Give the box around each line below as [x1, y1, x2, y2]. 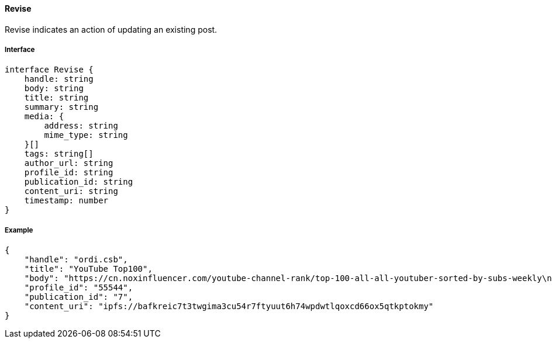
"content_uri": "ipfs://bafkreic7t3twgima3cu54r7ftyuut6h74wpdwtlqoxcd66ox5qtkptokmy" [24, 302, 434, 311]
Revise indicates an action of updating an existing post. [5, 24, 218, 34]
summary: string [24, 102, 99, 112]
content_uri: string [24, 186, 118, 196]
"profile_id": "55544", [24, 283, 133, 293]
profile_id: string [24, 168, 113, 178]
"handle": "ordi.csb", [24, 255, 128, 265]
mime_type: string [44, 130, 128, 140]
